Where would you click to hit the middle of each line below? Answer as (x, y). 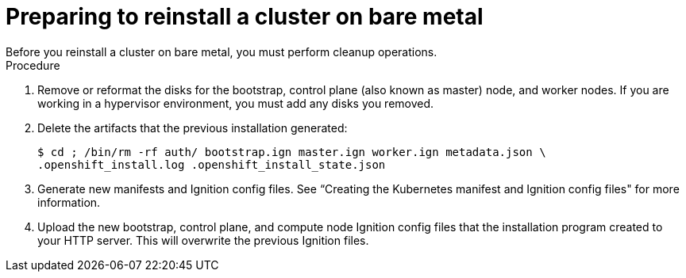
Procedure (33, 65)
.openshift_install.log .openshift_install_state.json (212, 164)
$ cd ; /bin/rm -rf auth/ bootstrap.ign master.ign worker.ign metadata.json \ (292, 152)
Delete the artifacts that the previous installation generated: (193, 128)
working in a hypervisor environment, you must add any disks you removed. (236, 103)
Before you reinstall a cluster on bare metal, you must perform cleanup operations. (222, 51)
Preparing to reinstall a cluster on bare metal (245, 17)
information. (69, 202)
